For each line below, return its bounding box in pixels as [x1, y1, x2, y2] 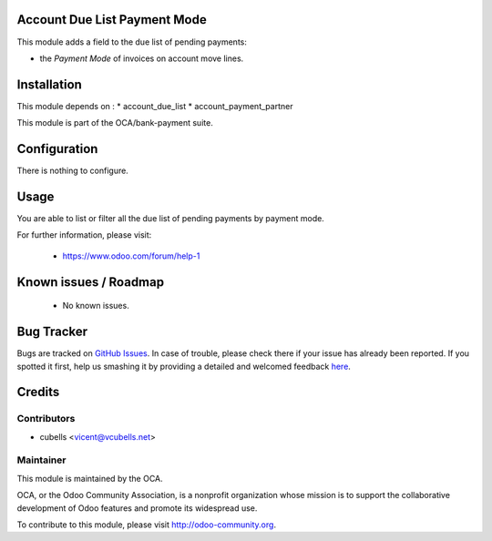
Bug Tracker [16, 324, 88, 340]
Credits [16, 384, 60, 400]
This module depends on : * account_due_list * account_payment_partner [16, 100, 293, 111]
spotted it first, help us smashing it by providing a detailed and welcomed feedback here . [16, 361, 351, 372]
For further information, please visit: [16, 230, 152, 240]
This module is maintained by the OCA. [16, 473, 163, 484]
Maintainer [16, 454, 67, 466]
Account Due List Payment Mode [16, 12, 207, 27]
